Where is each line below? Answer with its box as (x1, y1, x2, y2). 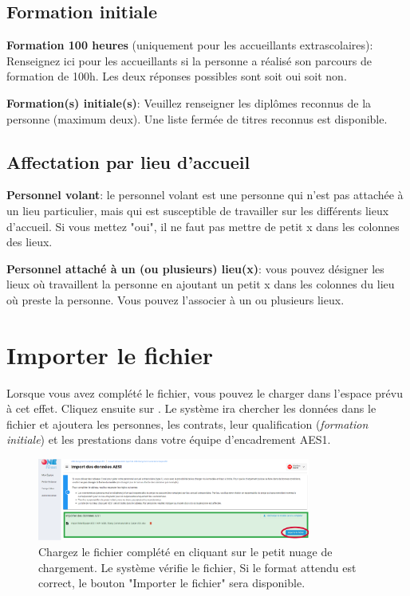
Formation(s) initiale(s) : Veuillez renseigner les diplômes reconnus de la (6, 94, 372, 111)
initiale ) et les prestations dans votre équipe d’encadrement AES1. (6, 431, 331, 448)
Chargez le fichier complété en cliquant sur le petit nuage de (38, 543, 333, 559)
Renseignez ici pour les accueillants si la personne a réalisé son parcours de (6, 52, 372, 69)
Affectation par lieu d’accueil (6, 149, 250, 174)
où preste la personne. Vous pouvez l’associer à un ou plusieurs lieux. (6, 291, 345, 308)
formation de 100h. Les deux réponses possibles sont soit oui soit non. (6, 68, 347, 84)
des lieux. (6, 233, 53, 250)
